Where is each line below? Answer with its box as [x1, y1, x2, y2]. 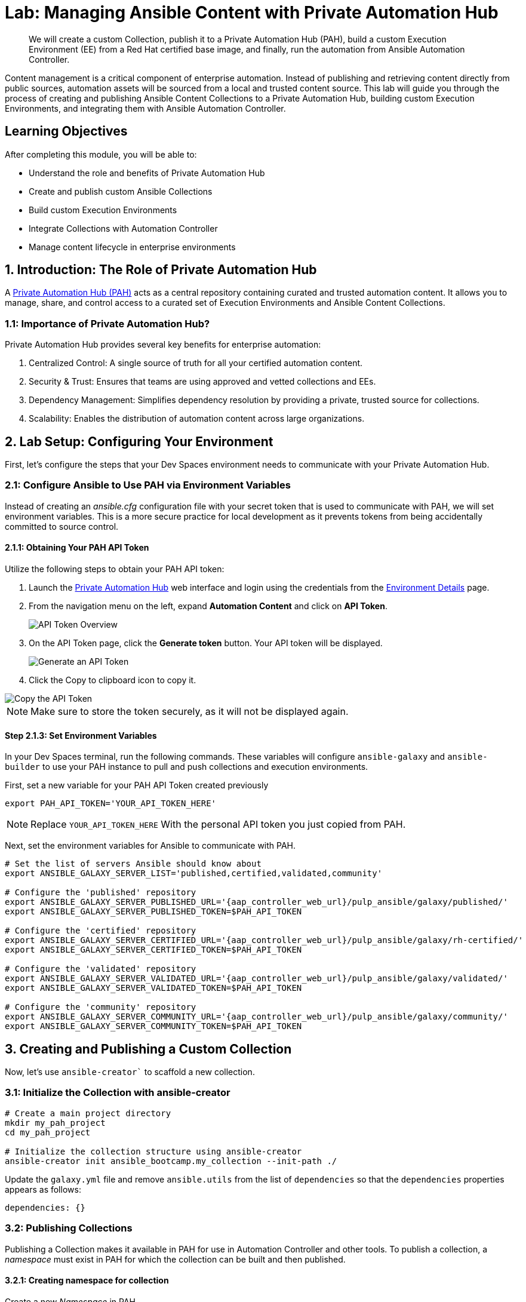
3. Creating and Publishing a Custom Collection [5, 1041, 292, 1057]
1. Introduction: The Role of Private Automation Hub [5, 262, 317, 278]
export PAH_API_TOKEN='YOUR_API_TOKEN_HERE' [5, 799, 217, 809]
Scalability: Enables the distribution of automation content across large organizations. [29, 413, 365, 424]
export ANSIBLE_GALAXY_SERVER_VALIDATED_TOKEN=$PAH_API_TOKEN [5, 983, 302, 993]
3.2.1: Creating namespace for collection [5, 1275, 169, 1286]
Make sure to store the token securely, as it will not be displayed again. [30, 705, 349, 717]
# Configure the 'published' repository [5, 888, 196, 898]
